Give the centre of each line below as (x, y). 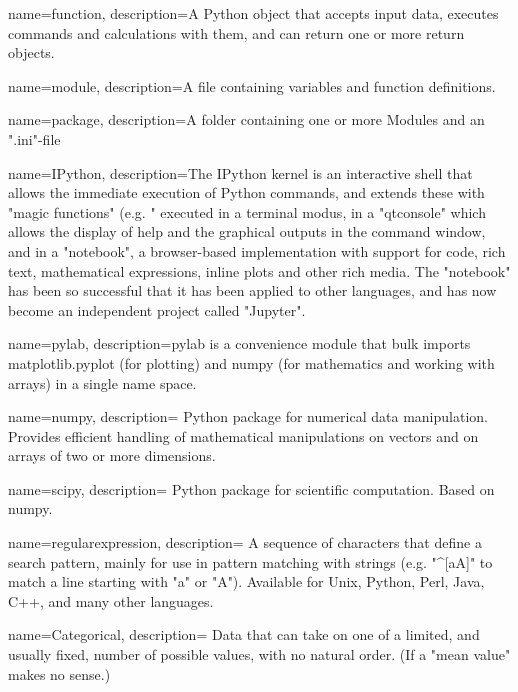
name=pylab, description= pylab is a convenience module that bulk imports (239, 343)
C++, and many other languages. (111, 600)
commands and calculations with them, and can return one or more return (236, 32)
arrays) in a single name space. (102, 382)
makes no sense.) (59, 673)
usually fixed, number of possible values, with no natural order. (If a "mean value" (259, 654)
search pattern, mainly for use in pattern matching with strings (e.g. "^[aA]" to (250, 561)
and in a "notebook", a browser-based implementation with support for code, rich (257, 250)
